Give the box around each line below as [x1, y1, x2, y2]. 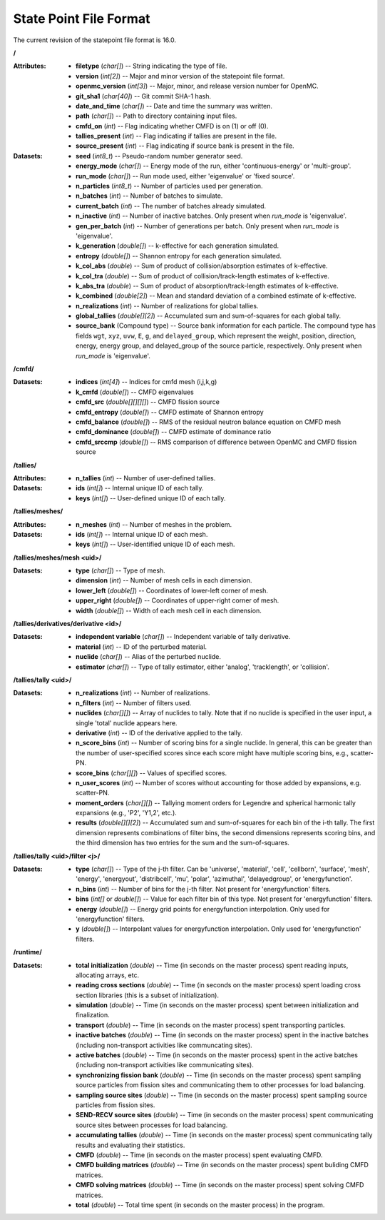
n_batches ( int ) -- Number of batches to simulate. [76, 191, 223, 200]
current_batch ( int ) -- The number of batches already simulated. [76, 201, 267, 210]
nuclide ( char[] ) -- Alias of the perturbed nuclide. [76, 652, 221, 661]
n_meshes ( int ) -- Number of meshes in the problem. [76, 520, 232, 528]
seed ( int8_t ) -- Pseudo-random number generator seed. [76, 151, 243, 160]
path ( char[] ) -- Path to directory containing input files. [76, 111, 237, 121]
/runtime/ [13, 948, 43, 957]
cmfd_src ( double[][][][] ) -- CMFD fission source [76, 398, 220, 406]
